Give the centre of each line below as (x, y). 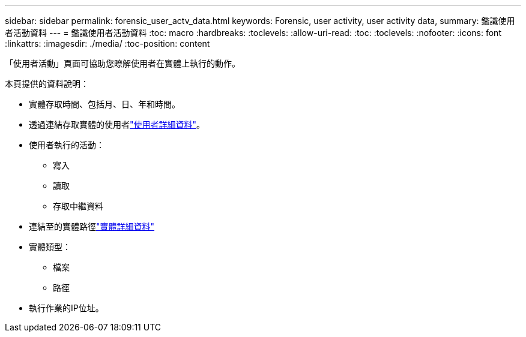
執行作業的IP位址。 (66, 308)
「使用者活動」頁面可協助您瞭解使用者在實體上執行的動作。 (122, 63)
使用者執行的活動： (67, 145)
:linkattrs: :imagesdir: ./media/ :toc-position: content (107, 43)
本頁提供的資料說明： (47, 84)
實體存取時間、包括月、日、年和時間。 (104, 104)
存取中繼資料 (78, 206)
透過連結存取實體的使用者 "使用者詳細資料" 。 (117, 124)
